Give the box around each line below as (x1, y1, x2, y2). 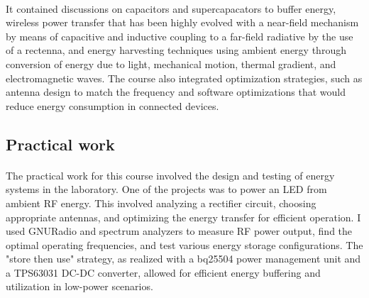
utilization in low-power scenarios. (6, 279, 153, 294)
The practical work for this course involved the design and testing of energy (6, 167, 335, 182)
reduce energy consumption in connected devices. (6, 98, 219, 113)
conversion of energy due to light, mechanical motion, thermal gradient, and (6, 56, 336, 71)
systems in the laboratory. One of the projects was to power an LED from (6, 182, 327, 197)
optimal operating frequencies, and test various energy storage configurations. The (6, 237, 363, 252)
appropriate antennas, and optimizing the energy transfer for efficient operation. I (6, 209, 361, 224)
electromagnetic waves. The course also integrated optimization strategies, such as (6, 70, 363, 85)
